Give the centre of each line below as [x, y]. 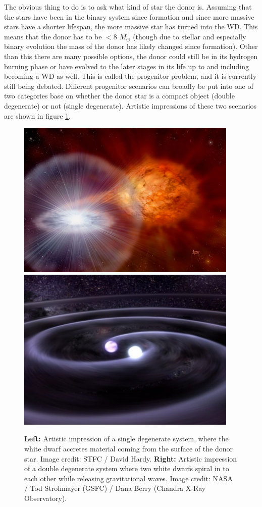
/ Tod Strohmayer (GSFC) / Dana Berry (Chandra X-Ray [115, 488]
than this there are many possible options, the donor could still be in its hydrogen [131, 56]
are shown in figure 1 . [38, 115]
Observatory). [46, 498]
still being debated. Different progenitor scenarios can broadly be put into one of [129, 86]
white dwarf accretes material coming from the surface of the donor [128, 448]
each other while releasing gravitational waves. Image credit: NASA [128, 478]
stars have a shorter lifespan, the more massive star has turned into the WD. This [131, 27]
